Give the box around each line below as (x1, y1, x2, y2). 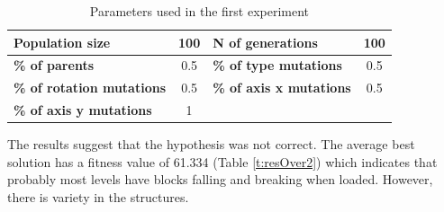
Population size (14, 32, 111, 51)
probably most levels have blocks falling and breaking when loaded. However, (7, 170, 433, 189)
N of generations (213, 32, 318, 51)
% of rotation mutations (14, 78, 167, 97)
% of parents (14, 56, 94, 75)
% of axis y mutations (14, 101, 152, 119)
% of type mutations (213, 56, 342, 75)
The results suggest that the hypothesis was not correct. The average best (7, 135, 415, 154)
